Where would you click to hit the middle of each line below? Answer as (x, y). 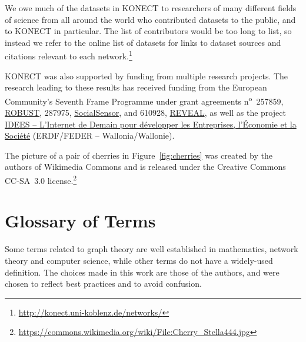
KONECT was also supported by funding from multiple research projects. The (147, 76)
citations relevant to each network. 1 (69, 55)
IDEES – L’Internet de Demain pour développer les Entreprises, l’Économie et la (151, 124)
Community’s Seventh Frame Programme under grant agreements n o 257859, (144, 100)
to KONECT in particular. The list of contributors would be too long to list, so (148, 31)
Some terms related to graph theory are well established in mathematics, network (152, 249)
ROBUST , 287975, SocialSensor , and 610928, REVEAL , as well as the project (145, 113)
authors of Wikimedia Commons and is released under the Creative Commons (145, 167)
